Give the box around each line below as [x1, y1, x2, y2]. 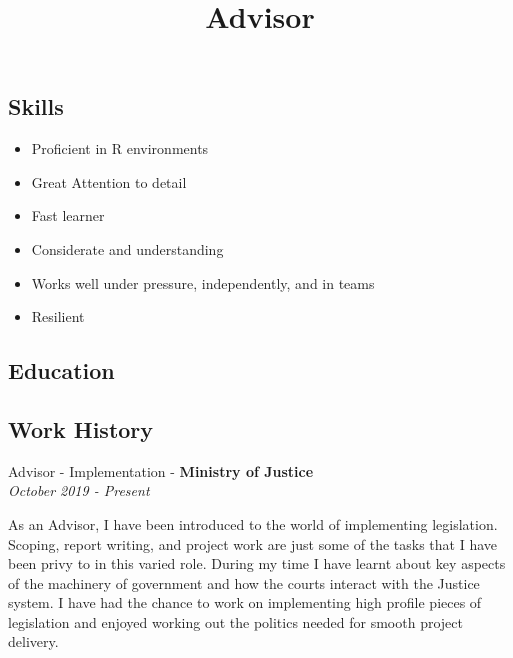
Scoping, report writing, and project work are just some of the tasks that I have [8, 533, 497, 554]
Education [8, 355, 115, 386]
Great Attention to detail [31, 171, 187, 192]
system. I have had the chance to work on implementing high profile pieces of [8, 592, 482, 613]
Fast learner [31, 205, 105, 226]
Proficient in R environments [31, 138, 209, 159]
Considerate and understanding [31, 238, 224, 259]
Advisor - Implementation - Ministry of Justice [8, 460, 314, 481]
